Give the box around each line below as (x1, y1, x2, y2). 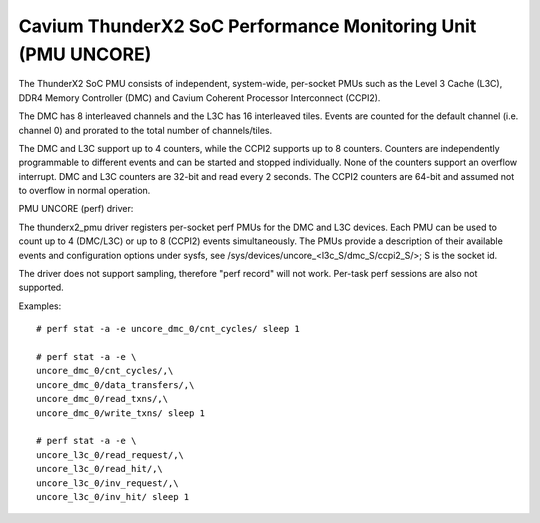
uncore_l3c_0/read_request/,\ (36, 449, 185, 460)
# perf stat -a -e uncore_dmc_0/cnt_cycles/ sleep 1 (36, 323, 300, 335)
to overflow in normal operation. (18, 185, 151, 197)
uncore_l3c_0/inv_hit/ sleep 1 (36, 491, 190, 502)
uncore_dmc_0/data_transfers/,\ (36, 379, 195, 390)
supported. (18, 281, 64, 294)
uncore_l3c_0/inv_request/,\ (36, 477, 179, 489)
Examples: (18, 300, 62, 312)
